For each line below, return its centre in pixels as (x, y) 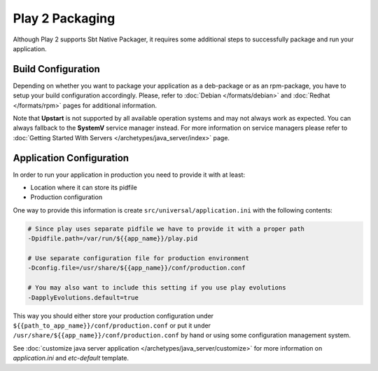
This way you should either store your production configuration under (113, 316)
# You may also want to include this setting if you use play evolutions (157, 288)
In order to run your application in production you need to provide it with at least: (129, 175)
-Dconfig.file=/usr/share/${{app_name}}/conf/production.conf (136, 268)
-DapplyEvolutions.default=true (83, 297)
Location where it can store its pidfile (84, 188)
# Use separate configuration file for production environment (139, 258)
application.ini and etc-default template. (71, 358)
